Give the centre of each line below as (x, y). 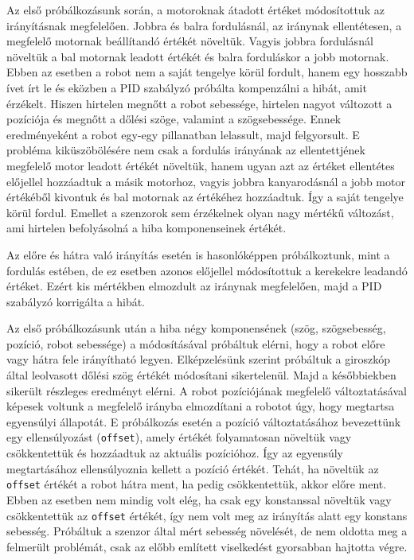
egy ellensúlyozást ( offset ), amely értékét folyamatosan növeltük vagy (179, 437)
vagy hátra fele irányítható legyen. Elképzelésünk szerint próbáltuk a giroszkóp (199, 359)
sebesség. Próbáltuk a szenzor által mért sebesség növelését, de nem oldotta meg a (207, 531)
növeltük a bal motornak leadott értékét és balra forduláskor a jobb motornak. (198, 56)
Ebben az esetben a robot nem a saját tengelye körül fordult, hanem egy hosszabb (207, 72)
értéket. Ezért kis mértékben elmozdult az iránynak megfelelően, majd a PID (194, 286)
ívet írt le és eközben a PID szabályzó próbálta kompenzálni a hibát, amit (187, 87)
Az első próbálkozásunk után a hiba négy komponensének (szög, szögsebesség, (196, 328)
